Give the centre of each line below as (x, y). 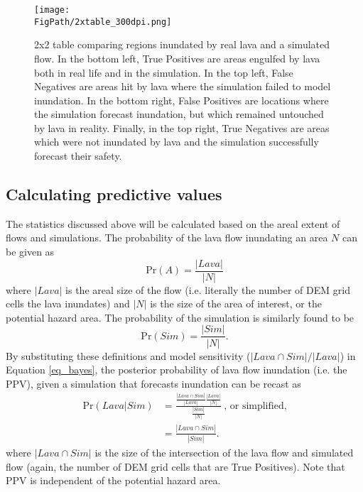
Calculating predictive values (114, 194)
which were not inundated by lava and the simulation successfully (177, 142)
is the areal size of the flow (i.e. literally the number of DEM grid (208, 289)
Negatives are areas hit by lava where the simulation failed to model (183, 86)
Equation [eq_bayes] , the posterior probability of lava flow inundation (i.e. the (177, 370)
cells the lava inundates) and (68, 304)
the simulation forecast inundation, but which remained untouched (179, 114)
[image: (52, 10)
